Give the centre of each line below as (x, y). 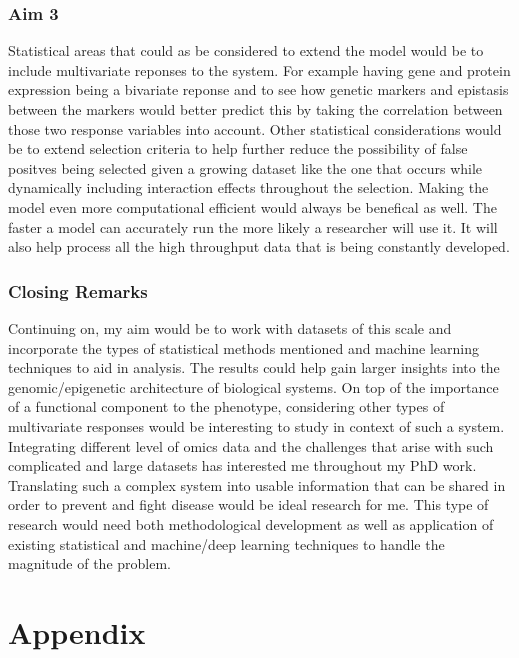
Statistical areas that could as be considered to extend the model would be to (246, 50)
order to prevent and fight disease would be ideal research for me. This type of (248, 504)
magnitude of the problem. (90, 563)
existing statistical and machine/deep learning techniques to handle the (226, 543)
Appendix (77, 631)
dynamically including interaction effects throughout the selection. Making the (248, 187)
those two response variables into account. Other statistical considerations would (255, 128)
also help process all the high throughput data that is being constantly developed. (259, 246)
